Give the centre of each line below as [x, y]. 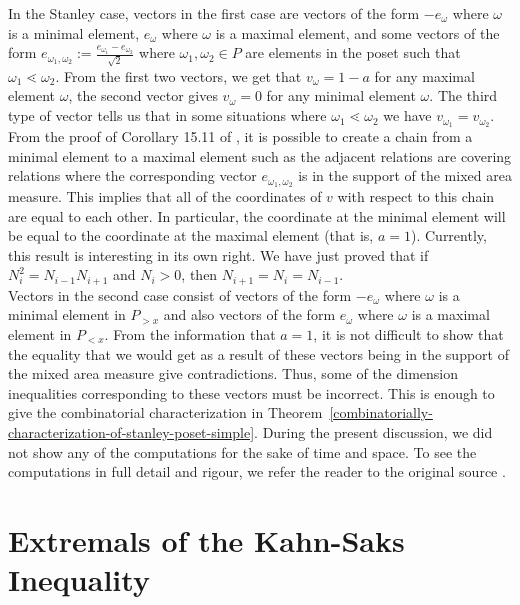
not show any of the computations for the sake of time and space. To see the [242, 451]
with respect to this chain [416, 195]
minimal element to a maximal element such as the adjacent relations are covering [260, 155]
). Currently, [448, 235]
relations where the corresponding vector [132, 175]
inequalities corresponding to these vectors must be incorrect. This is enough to [251, 392]
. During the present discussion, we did [373, 431]
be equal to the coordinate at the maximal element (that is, [191, 235]
